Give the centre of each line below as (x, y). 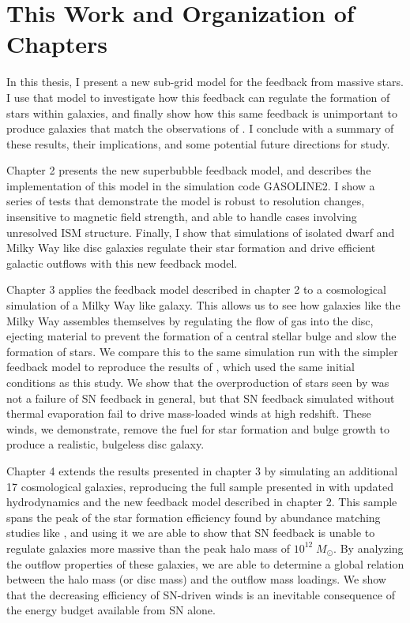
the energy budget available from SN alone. (111, 610)
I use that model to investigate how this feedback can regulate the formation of (198, 97)
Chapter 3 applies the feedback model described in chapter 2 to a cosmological (196, 289)
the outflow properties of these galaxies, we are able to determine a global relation (205, 563)
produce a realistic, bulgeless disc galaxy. (105, 444)
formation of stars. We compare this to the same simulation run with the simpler (202, 351)
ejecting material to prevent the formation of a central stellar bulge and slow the (201, 336)
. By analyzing (369, 548)
